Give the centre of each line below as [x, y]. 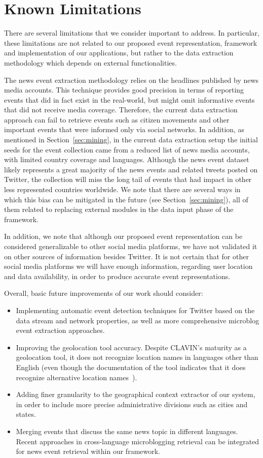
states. [26, 414]
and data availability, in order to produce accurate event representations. [117, 276]
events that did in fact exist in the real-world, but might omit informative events [129, 99]
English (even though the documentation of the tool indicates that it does [131, 367]
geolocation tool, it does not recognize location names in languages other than [137, 357]
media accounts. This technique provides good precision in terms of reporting [124, 90]
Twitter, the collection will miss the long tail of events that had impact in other [128, 179]
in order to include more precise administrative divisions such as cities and [132, 404]
